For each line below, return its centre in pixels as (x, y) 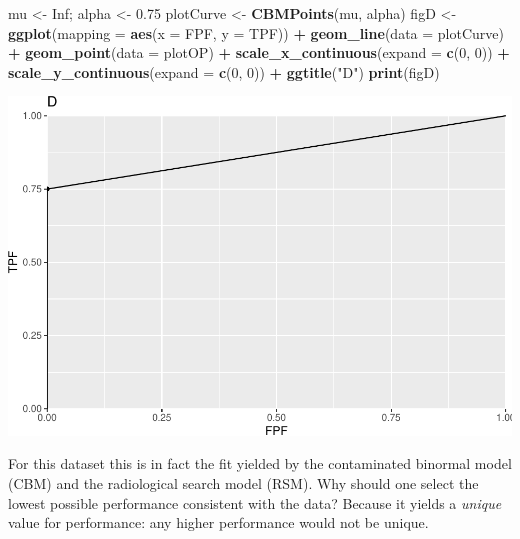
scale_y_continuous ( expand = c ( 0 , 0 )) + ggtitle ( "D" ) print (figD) (224, 71)
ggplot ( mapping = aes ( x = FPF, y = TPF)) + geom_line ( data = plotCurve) (256, 32)
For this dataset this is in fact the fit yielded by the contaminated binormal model (260, 463)
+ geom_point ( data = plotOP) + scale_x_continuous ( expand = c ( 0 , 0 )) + (259, 52)
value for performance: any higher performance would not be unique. (218, 522)
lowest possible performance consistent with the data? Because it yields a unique (255, 502)
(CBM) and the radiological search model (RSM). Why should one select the (243, 483)
